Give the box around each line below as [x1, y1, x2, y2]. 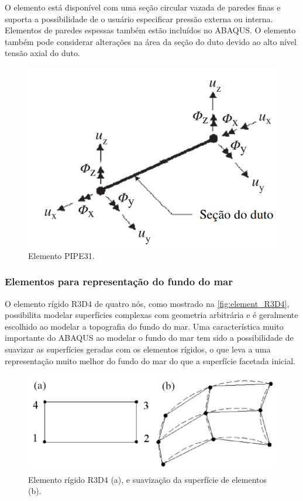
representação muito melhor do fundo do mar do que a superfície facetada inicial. [5, 354, 295, 367]
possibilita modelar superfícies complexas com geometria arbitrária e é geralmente [5, 309, 298, 321]
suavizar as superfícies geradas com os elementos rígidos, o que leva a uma [5, 343, 271, 355]
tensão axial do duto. [5, 47, 80, 59]
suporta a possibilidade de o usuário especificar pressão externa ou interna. [5, 12, 273, 25]
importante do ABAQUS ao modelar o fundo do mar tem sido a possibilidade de [5, 331, 294, 344]
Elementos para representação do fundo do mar [5, 274, 233, 289]
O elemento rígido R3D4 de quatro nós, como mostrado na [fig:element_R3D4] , [5, 297, 290, 309]
